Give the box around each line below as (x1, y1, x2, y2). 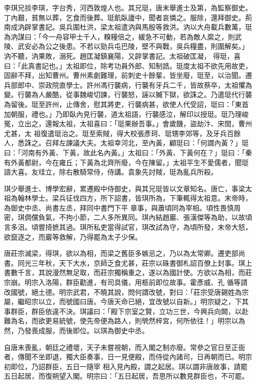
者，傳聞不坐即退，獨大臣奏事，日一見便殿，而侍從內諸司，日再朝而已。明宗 (4, 351, 252, 362)
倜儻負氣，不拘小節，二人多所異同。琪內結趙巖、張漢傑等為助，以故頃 (24, 212, 252, 222)
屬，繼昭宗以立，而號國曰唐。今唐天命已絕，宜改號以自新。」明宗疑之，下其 (4, 296, 249, 307)
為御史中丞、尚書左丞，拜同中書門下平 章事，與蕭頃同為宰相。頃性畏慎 (4, 202, 234, 212)
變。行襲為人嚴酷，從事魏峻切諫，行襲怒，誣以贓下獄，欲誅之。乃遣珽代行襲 (4, 89, 252, 100)
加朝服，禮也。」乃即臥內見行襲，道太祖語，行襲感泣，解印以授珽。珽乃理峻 (4, 108, 249, 119)
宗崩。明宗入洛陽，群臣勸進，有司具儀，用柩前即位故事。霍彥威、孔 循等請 (4, 277, 248, 287)
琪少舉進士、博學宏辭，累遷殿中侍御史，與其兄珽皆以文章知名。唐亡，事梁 (4, 183, 245, 193)
